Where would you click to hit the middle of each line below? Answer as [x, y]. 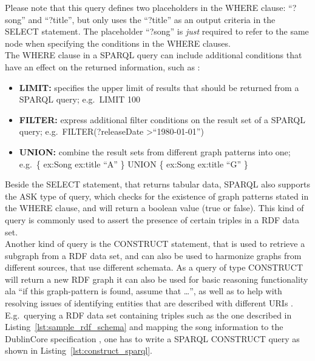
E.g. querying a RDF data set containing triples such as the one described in [148, 315]
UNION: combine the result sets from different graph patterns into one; [155, 151]
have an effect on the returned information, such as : [103, 66]
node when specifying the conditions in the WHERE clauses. [118, 43]
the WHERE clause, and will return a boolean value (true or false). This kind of [154, 208]
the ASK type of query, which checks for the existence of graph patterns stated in [157, 196]
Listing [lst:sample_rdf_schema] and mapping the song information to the [144, 327]
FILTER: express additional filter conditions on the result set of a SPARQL [162, 119]
